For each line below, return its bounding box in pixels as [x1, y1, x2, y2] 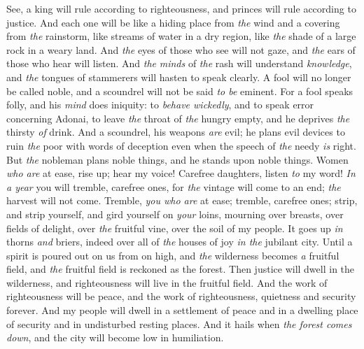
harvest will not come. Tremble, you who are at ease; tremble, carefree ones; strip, [6, 193, 358, 208]
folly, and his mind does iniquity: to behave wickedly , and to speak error [6, 97, 314, 112]
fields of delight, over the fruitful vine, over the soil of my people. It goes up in [6, 220, 343, 235]
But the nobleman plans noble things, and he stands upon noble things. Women [6, 152, 349, 166]
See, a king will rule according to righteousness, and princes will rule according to [6, 1, 356, 15]
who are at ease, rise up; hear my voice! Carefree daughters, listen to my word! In [6, 166, 356, 180]
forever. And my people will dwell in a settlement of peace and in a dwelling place [6, 303, 358, 318]
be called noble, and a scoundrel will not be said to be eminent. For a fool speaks [6, 83, 353, 98]
